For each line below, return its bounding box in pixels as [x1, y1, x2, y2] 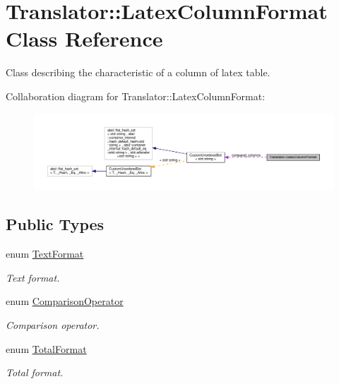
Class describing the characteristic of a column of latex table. [6, 65, 270, 80]
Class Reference [6, 24, 163, 53]
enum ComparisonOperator [6, 294, 124, 308]
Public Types [6, 213, 105, 235]
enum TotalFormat [6, 341, 87, 356]
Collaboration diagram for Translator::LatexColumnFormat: [6, 88, 266, 103]
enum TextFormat [6, 246, 84, 261]
